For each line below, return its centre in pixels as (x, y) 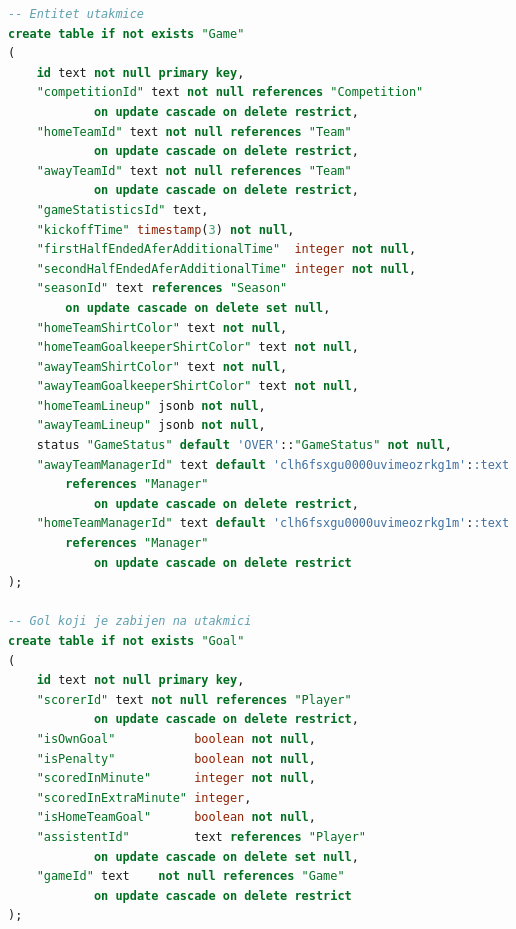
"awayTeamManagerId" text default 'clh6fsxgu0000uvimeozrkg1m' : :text (273, 464)
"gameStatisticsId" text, (122, 209)
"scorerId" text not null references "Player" (194, 699)
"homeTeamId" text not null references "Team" (194, 131)
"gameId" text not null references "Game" (190, 876)
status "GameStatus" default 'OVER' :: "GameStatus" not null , (244, 445)
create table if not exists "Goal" (126, 641)
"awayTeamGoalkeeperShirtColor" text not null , (197, 386)
